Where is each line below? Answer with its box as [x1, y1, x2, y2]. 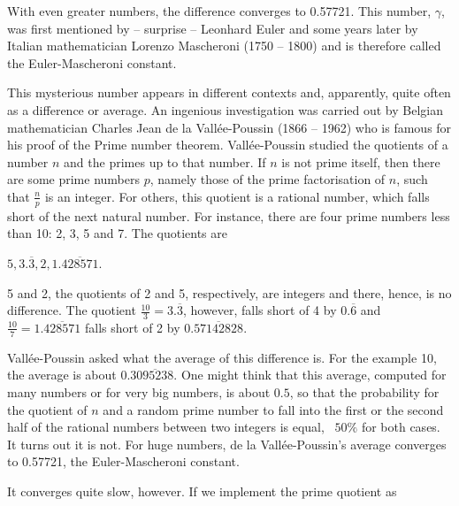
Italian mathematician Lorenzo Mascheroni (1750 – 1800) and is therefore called [7, 36, 441, 55]
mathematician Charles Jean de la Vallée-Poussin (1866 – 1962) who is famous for [7, 118, 452, 136]
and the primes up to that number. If [64, 152, 266, 171]
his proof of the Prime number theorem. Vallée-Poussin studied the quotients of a [7, 135, 448, 154]
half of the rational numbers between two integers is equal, [7, 418, 325, 436]
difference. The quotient [7, 301, 136, 319]
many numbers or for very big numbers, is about [7, 382, 271, 401]
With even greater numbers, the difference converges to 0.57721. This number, [7, 2, 432, 19]
